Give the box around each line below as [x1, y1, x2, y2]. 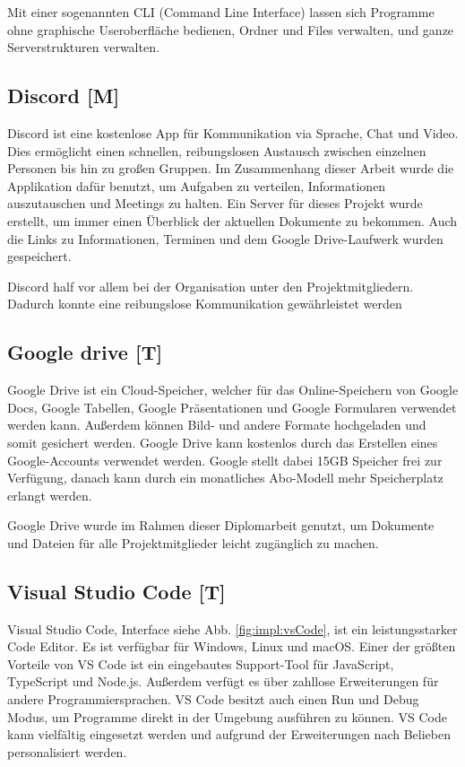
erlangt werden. [7, 485, 92, 504]
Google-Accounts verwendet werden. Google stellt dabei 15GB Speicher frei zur [7, 450, 443, 469]
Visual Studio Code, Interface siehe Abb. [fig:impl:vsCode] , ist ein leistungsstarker [7, 619, 458, 638]
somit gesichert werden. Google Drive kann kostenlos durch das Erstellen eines [7, 432, 438, 451]
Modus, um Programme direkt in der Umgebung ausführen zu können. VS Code [7, 707, 447, 726]
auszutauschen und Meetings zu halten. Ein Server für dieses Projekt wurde [7, 194, 423, 213]
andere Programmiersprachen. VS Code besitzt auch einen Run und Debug [7, 690, 419, 709]
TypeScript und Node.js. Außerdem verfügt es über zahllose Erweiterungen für [7, 672, 439, 691]
